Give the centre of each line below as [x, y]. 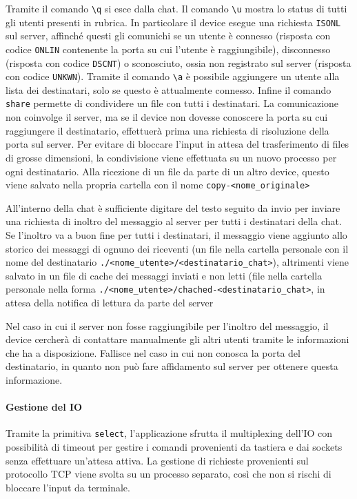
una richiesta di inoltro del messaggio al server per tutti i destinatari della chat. [174, 221]
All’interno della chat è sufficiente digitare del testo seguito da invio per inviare [173, 207]
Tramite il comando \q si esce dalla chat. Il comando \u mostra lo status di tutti [176, 8]
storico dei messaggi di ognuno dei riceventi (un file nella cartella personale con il [177, 248]
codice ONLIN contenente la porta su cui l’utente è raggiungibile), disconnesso [168, 49]
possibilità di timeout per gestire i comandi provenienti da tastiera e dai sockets [174, 447]
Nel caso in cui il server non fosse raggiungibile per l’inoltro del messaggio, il [167, 325]
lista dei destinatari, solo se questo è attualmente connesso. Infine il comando [169, 89]
